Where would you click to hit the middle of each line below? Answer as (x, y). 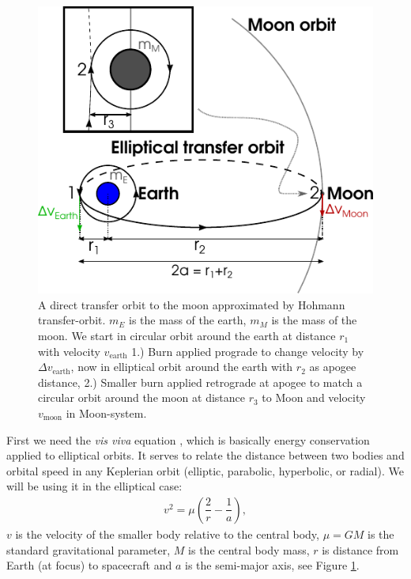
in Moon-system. (106, 412)
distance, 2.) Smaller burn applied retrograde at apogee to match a (200, 382)
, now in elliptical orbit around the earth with (182, 367)
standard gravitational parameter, (89, 549)
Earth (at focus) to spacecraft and (89, 565)
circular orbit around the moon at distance (141, 397)
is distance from (360, 549)
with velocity (69, 351)
